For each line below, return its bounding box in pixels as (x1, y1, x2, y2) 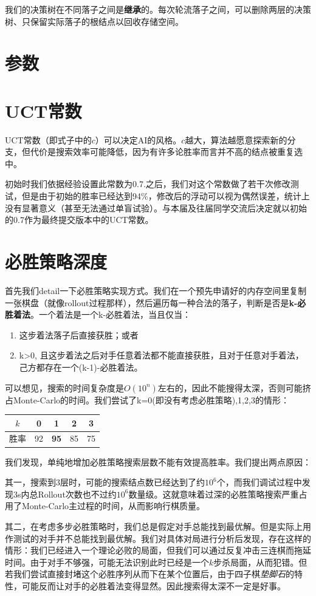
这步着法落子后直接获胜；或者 (19, 328, 139, 341)
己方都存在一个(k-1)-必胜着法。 (19, 360, 143, 373)
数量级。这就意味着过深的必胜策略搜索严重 (128, 487, 299, 500)
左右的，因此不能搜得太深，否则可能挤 (157, 381, 311, 394)
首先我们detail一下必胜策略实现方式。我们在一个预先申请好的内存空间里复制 (5, 284, 307, 296)
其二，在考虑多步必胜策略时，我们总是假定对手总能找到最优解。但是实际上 (5, 519, 303, 532)
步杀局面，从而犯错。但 (213, 555, 307, 568)
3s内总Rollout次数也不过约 (13, 487, 117, 500)
